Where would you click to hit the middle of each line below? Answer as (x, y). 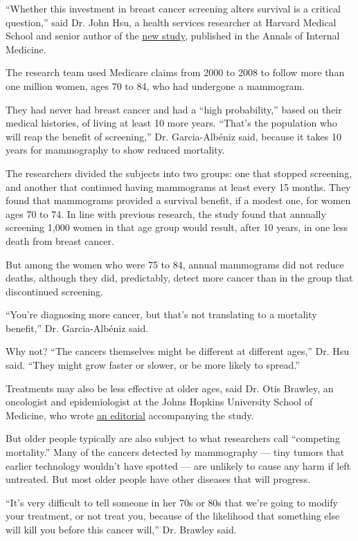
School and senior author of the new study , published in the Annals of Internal (173, 36)
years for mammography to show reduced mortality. (115, 150)
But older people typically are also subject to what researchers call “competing (173, 438)
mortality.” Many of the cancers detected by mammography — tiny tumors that (175, 452)
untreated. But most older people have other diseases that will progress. (158, 479)
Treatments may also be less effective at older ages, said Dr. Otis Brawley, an (170, 388)
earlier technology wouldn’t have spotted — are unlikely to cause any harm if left (178, 465)
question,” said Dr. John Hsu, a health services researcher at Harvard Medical (171, 22)
